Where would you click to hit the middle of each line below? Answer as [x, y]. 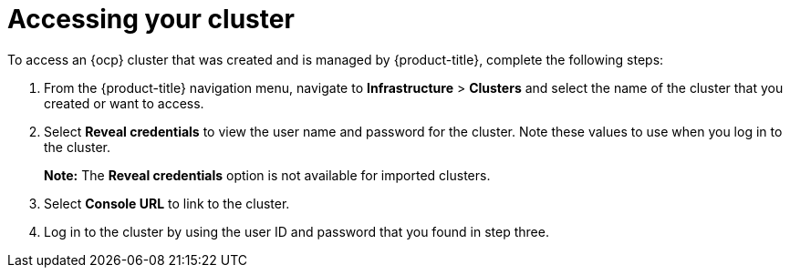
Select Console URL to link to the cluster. [167, 203]
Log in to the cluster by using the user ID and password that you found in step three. [296, 231]
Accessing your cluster [151, 19]
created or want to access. [124, 103]
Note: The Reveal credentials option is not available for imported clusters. [267, 175]
